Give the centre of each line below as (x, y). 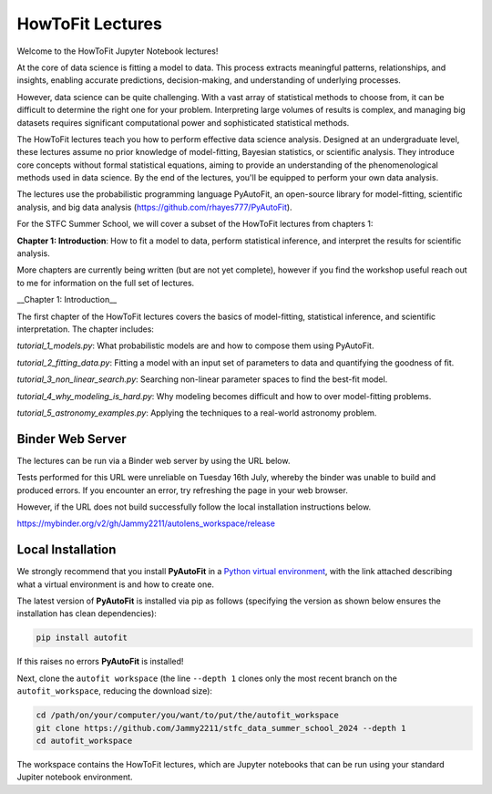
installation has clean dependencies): (87, 614)
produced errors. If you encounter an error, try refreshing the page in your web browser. (182, 490)
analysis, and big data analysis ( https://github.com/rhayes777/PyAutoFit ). (154, 207)
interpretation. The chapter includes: (86, 329)
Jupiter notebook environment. (75, 777)
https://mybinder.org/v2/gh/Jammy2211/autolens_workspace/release (146, 523)
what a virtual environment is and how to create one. (115, 584)
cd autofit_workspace (84, 740)
